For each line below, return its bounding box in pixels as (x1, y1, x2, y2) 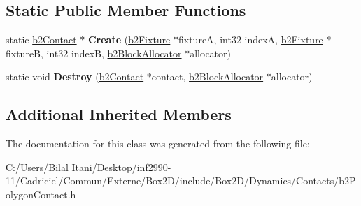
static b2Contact (6, 32, 77, 47)
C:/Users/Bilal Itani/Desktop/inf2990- (6, 159, 171, 174)
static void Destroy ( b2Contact (6, 69, 144, 84)
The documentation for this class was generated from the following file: (6, 136, 310, 151)
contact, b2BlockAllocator (151, 69, 264, 84)
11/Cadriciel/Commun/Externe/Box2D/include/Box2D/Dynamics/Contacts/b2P (6, 173, 356, 188)
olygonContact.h (6, 186, 76, 201)
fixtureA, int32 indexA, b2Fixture (178, 32, 323, 47)
